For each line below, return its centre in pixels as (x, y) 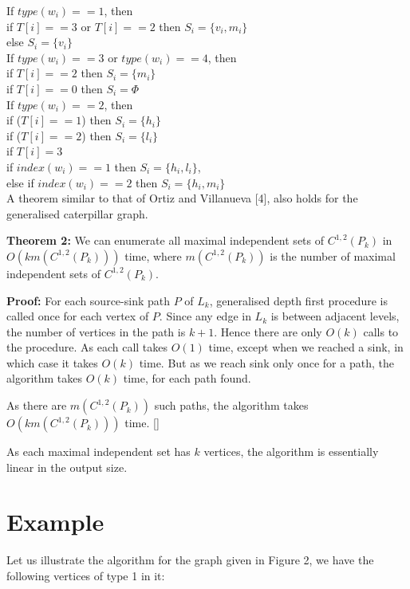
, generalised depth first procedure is (298, 300)
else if (20, 182)
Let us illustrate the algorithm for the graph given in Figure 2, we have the (190, 560)
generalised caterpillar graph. (77, 213)
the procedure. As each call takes (87, 347)
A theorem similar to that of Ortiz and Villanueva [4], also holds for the (182, 198)
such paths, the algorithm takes (231, 405)
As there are (37, 405)
